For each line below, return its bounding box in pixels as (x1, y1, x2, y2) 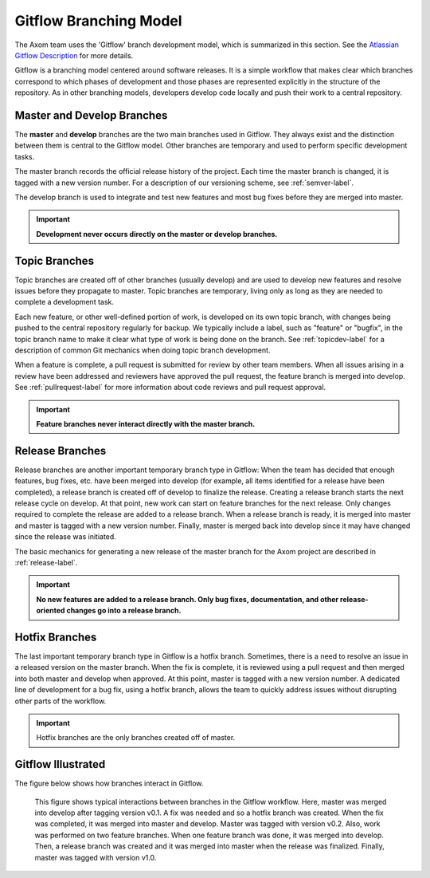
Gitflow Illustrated (14, 758, 106, 771)
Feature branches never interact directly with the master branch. (36, 419, 256, 428)
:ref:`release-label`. (14, 557, 78, 567)
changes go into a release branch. (66, 606, 182, 616)
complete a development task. (14, 297, 115, 307)
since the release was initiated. (14, 532, 117, 541)
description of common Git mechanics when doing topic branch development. (14, 345, 271, 355)
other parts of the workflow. (14, 696, 107, 706)
